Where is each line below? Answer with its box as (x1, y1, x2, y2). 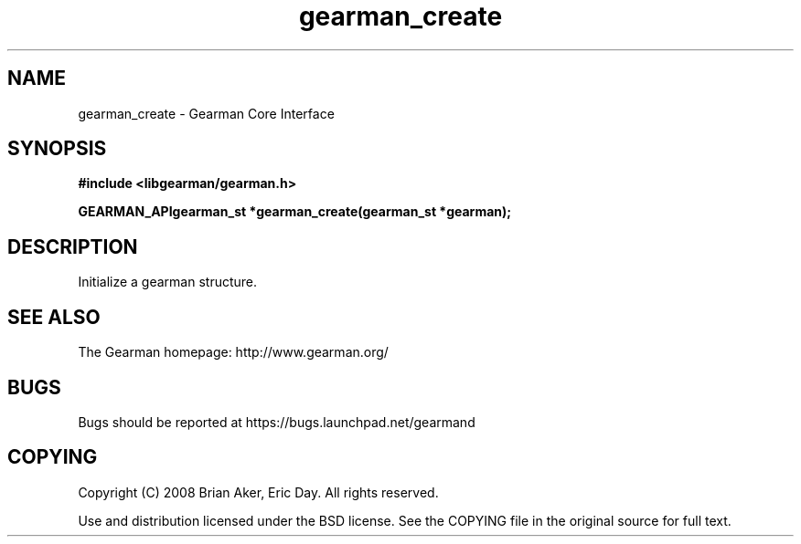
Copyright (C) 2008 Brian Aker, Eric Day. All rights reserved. (78, 484, 439, 500)
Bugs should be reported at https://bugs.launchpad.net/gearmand (78, 413, 475, 430)
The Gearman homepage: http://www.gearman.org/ (78, 344, 389, 361)
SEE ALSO (7, 305, 101, 329)
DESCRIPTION (7, 235, 138, 258)
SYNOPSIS (7, 137, 107, 161)
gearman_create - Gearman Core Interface (78, 105, 335, 121)
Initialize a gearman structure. (78, 274, 258, 290)
